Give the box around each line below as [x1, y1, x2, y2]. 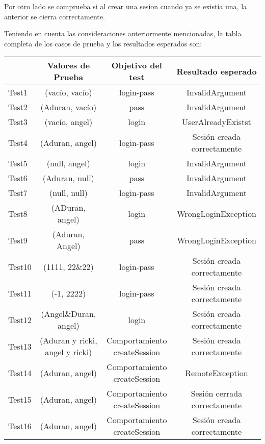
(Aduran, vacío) [40, 101, 97, 113]
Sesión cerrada [191, 387, 243, 400]
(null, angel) [46, 157, 90, 169]
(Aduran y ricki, [40, 334, 97, 347]
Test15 [8, 393, 32, 405]
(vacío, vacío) [45, 86, 92, 98]
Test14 [8, 366, 32, 379]
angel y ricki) [45, 346, 92, 358]
